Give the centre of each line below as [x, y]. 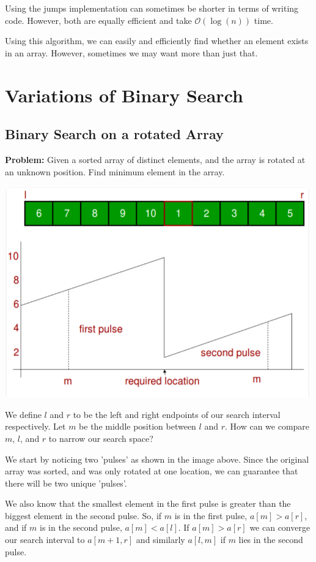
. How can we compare [267, 426]
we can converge [280, 527]
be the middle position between [138, 426]
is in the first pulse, [211, 515]
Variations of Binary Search [124, 95]
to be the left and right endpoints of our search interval [177, 414]
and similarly [160, 540]
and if [16, 527]
